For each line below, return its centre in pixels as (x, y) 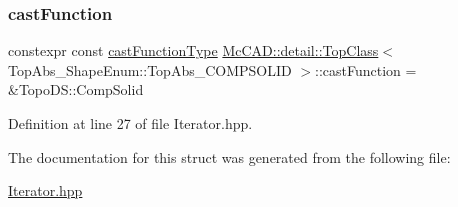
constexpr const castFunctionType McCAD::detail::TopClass (193, 50)
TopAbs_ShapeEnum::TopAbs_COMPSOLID (150, 69)
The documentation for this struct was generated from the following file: (229, 156)
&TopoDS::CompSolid (76, 89)
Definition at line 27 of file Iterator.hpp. (130, 123)
